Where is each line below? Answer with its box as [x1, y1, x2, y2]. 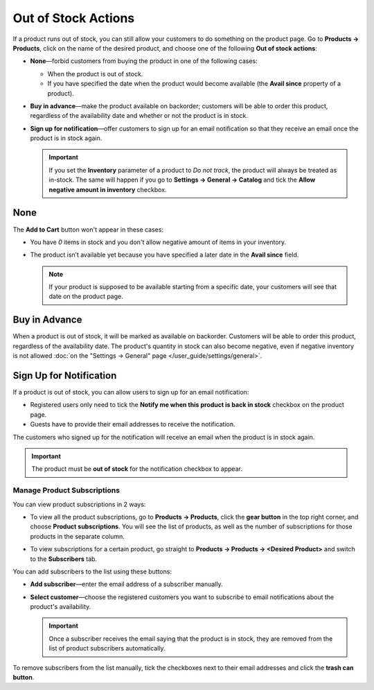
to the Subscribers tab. [30, 555, 97, 563]
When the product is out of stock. [47, 69, 143, 78]
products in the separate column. [30, 532, 125, 540]
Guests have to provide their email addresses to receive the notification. [30, 420, 235, 429]
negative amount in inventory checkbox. [48, 185, 167, 193]
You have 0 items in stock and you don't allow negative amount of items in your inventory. [30, 238, 287, 246]
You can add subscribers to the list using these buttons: [12, 567, 172, 576]
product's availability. [30, 603, 91, 611]
